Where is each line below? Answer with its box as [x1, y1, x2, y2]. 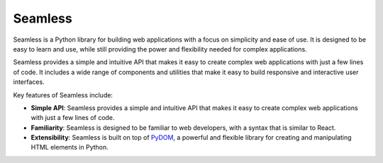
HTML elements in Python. [30, 143, 109, 152]
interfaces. [13, 78, 45, 86]
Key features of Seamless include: [13, 90, 113, 99]
